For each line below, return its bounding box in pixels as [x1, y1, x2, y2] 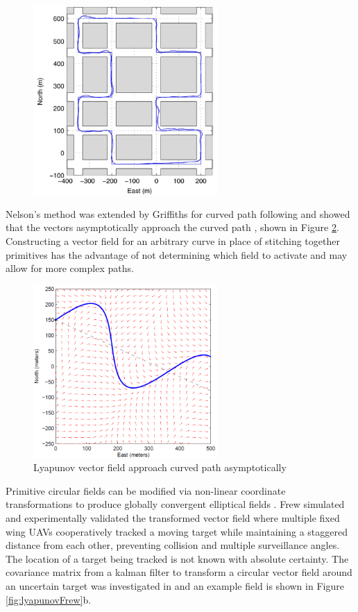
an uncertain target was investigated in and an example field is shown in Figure [6, 579, 344, 593]
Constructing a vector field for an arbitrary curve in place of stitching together [6, 234, 340, 248]
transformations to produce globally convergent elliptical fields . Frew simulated [6, 497, 345, 511]
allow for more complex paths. [6, 261, 134, 275]
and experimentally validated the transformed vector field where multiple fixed [6, 511, 340, 525]
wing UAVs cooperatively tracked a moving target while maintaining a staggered [6, 524, 348, 538]
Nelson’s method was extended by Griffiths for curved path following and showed [6, 206, 350, 221]
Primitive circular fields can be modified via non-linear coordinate [6, 483, 286, 498]
